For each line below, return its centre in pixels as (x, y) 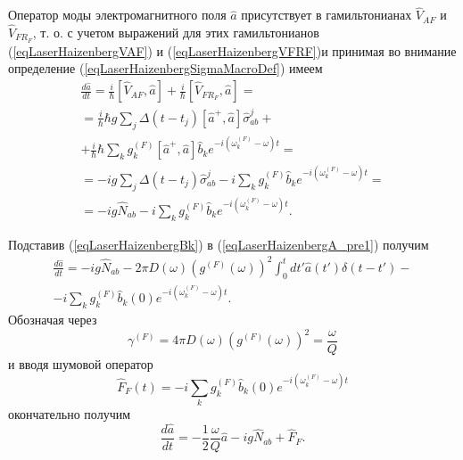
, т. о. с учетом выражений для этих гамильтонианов (176, 33)
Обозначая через (53, 320)
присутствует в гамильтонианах (327, 15)
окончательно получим (70, 414)
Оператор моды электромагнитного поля (117, 15)
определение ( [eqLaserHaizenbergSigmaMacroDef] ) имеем (165, 68)
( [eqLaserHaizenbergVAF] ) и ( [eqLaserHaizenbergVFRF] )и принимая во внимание (232, 50)
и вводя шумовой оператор (81, 363)
